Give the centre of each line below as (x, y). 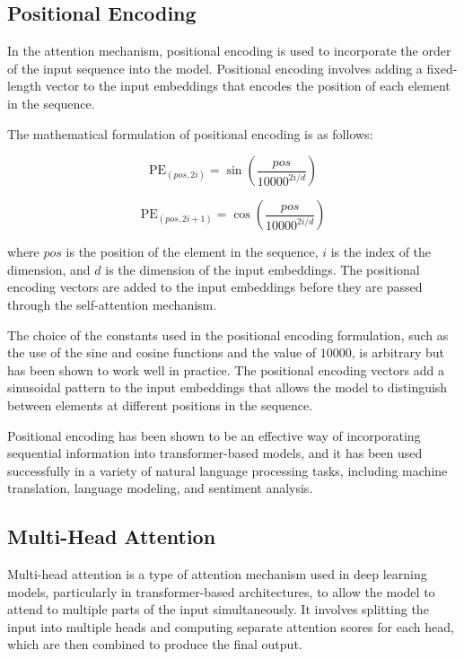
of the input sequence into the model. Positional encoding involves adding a (215, 68)
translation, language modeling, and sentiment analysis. (160, 488)
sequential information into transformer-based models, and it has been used (215, 453)
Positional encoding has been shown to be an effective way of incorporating (214, 435)
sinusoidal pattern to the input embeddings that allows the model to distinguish (228, 387)
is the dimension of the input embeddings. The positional (263, 269)
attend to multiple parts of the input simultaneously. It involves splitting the (218, 609)
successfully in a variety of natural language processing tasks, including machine (228, 470)
